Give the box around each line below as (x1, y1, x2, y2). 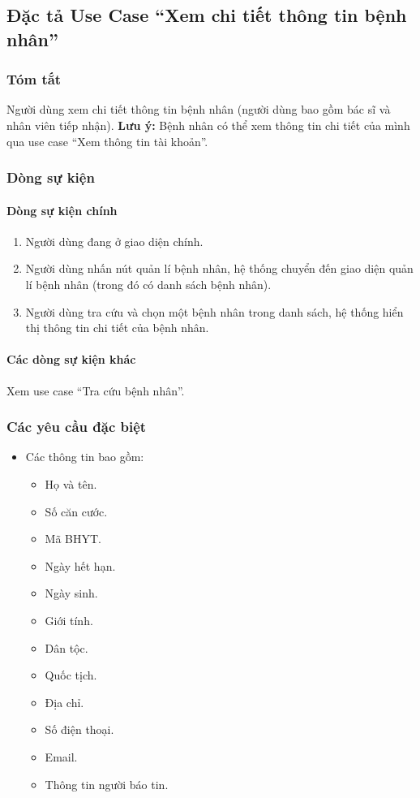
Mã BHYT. (45, 530, 102, 547)
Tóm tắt (6, 69, 62, 89)
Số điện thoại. (45, 721, 114, 738)
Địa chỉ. (45, 693, 84, 710)
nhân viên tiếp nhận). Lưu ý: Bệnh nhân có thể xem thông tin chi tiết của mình (6, 116, 410, 133)
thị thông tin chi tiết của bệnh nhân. (25, 319, 209, 336)
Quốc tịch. (45, 666, 97, 684)
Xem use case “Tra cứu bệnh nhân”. (6, 382, 185, 399)
